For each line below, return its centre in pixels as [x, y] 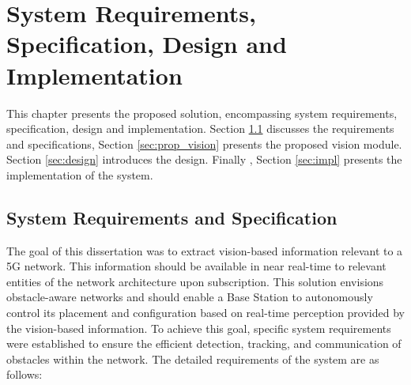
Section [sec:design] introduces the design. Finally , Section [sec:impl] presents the [204, 159]
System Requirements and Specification [172, 217]
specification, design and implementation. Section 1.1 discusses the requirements [200, 128]
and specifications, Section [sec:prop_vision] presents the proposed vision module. [204, 143]
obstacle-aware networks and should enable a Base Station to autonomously [190, 297]
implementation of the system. [80, 174]
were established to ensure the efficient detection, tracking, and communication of [204, 343]
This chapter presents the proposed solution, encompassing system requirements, [202, 113]
